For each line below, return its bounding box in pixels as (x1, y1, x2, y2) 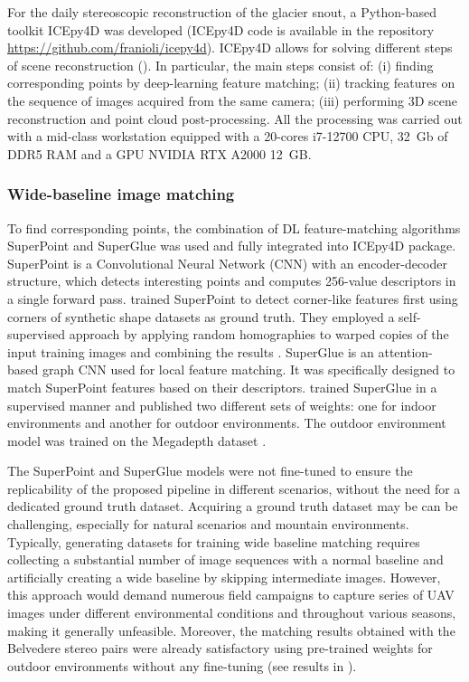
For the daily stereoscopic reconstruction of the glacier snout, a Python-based (7, 3, 437, 21)
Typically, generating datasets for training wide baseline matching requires (7, 532, 420, 551)
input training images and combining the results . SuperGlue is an (7, 342, 374, 361)
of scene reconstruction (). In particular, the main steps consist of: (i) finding (7, 55, 434, 74)
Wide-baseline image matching (7, 183, 235, 205)
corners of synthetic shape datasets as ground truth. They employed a (7, 307, 395, 326)
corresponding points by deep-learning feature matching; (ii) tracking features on (7, 73, 455, 92)
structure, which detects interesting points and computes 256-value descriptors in (7, 271, 456, 290)
